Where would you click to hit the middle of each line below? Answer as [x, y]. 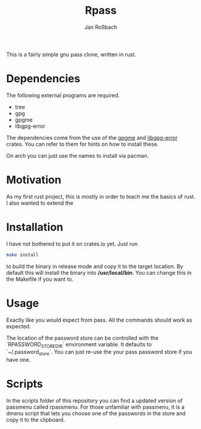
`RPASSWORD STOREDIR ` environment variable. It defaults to [79, 345]
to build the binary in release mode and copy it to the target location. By [95, 266]
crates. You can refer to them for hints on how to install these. [82, 144]
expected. [19, 326]
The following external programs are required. [63, 95]
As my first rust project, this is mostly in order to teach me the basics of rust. [101, 196]
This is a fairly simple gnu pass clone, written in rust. [71, 54]
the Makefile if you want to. [40, 279]
